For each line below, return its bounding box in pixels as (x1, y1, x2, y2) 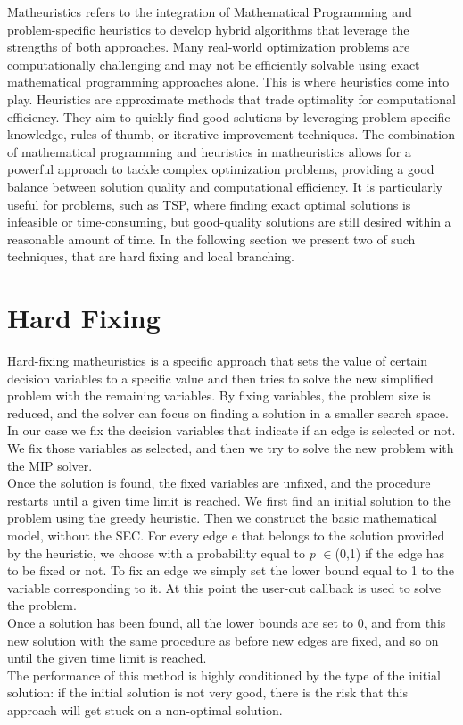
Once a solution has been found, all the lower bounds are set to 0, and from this (7, 613, 446, 631)
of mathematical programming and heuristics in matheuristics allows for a (7, 142, 411, 161)
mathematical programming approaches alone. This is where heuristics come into (7, 72, 450, 91)
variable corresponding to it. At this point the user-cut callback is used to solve (7, 578, 441, 597)
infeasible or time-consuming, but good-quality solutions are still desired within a (7, 212, 451, 231)
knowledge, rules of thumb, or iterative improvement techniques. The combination (7, 125, 455, 144)
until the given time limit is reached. (7, 648, 207, 667)
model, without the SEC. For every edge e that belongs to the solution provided (7, 525, 445, 544)
